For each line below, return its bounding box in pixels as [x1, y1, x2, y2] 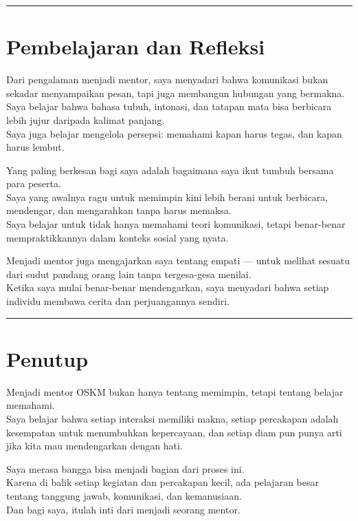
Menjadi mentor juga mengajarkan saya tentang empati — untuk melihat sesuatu [6, 253, 350, 268]
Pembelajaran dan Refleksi [6, 32, 265, 61]
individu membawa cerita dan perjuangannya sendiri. [6, 294, 230, 308]
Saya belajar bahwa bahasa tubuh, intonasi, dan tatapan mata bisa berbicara [6, 99, 332, 114]
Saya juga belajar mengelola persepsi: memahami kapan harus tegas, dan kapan [6, 126, 342, 140]
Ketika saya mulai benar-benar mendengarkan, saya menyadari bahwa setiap [6, 280, 329, 295]
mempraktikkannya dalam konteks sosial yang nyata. [6, 230, 229, 244]
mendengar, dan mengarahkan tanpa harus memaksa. [6, 203, 232, 217]
